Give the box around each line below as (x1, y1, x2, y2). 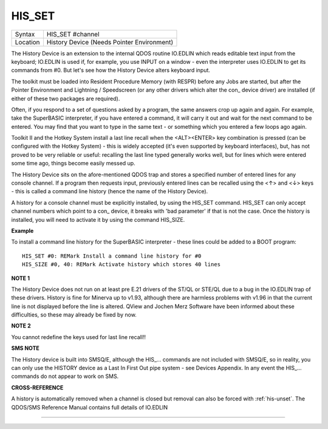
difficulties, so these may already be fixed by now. (11, 311, 137, 318)
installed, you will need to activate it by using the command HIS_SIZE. (11, 216, 185, 223)
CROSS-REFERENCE (11, 383, 64, 391)
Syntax (15, 30, 35, 38)
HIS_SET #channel (46, 30, 100, 38)
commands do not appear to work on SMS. (11, 372, 119, 380)
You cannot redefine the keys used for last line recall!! (11, 333, 146, 340)
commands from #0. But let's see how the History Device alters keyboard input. (11, 67, 211, 74)
